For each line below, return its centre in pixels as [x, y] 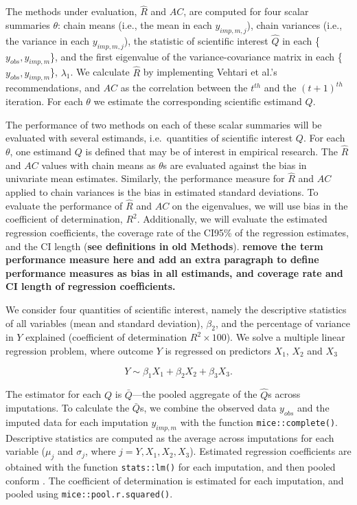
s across [284, 394]
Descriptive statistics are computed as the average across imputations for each [170, 437]
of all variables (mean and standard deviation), [104, 323]
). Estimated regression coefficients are [270, 451]
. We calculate [100, 72]
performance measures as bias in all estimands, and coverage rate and [174, 272]
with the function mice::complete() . [259, 422]
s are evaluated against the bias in [235, 165]
